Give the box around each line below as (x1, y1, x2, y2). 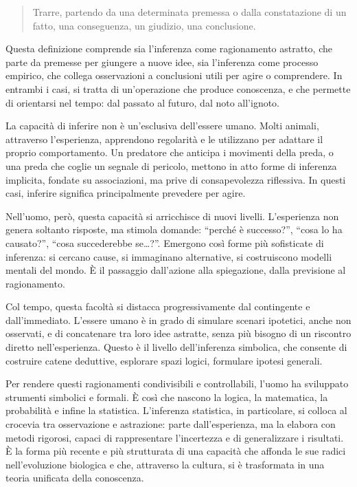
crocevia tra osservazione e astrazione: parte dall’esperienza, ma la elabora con (5, 417, 336, 431)
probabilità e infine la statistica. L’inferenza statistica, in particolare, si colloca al (5, 403, 347, 418)
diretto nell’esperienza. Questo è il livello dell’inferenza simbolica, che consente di (5, 340, 347, 354)
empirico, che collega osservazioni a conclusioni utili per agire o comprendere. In (5, 68, 343, 83)
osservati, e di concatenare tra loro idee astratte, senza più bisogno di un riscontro (5, 326, 352, 340)
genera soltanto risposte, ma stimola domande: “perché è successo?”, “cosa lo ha (5, 222, 343, 237)
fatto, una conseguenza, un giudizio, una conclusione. (32, 18, 256, 32)
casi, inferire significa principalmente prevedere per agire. (5, 186, 246, 200)
